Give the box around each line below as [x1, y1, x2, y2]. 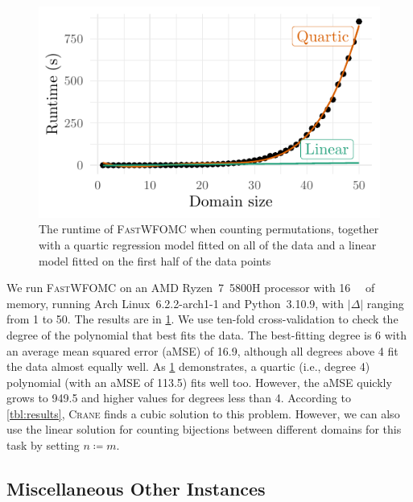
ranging [366, 294, 404, 311]
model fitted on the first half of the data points [39, 252, 271, 269]
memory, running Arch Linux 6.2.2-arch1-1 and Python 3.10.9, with [6, 294, 345, 311]
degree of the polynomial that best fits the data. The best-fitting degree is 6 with [6, 326, 407, 343]
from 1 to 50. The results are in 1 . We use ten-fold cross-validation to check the [6, 311, 399, 327]
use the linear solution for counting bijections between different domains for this [6, 421, 402, 438]
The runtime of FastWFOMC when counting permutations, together [39, 220, 379, 237]
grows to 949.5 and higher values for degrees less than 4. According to [6, 389, 351, 406]
